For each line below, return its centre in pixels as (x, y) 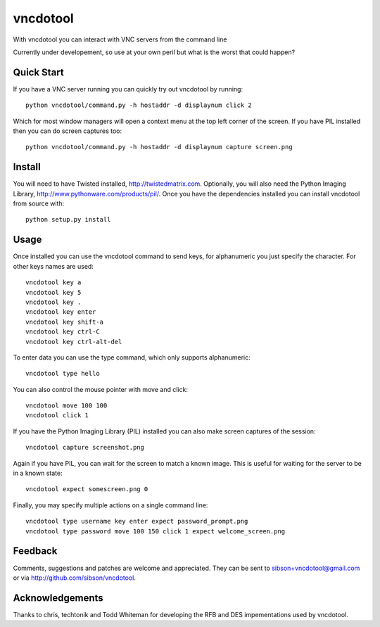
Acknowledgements (58, 598)
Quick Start (38, 72)
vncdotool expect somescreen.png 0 (87, 489)
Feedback (35, 551)
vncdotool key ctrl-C (63, 332)
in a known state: (38, 473)
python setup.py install (68, 220)
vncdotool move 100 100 (66, 406)
